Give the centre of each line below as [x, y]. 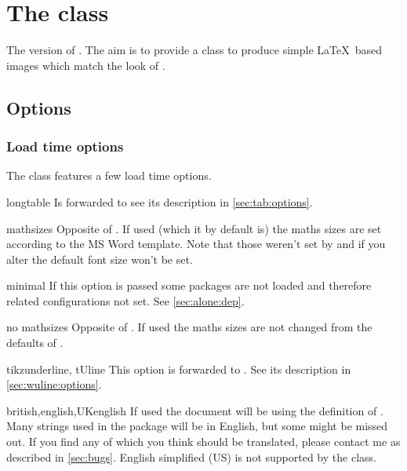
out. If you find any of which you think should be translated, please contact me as [203, 442]
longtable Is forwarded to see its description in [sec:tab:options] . [160, 201]
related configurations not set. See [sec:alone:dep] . [125, 300]
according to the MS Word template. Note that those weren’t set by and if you [196, 244]
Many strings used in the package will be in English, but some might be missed [197, 426]
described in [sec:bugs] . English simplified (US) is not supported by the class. [191, 456]
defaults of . [35, 343]
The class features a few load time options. [109, 175]
